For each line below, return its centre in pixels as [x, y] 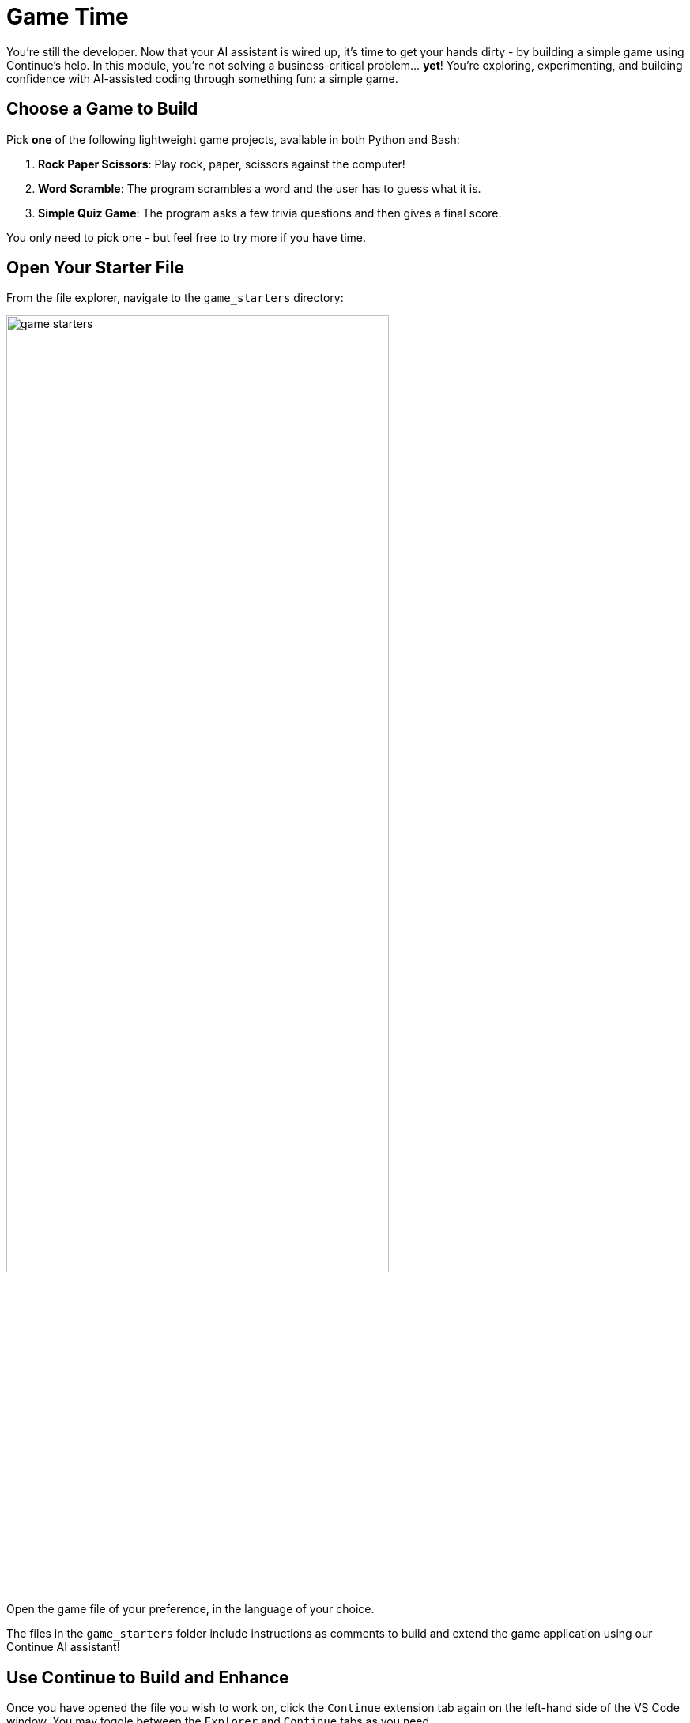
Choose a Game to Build [102, 109]
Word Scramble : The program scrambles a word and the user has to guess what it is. [260, 188]
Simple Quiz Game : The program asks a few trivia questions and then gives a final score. [270, 213]
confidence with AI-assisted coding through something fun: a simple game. [202, 78]
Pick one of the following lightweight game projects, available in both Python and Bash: [233, 139]
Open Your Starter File [95, 268]
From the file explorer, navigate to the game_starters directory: [175, 298]
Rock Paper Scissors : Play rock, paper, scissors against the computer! [222, 164]
